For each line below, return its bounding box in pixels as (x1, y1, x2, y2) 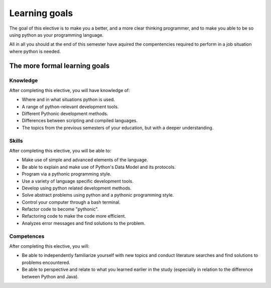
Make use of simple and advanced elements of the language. (22, 157, 148, 163)
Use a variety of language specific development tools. (22, 178, 134, 184)
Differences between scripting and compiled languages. (22, 118, 138, 124)
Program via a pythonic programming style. (22, 171, 111, 177)
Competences (9, 233, 45, 240)
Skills (9, 137, 23, 144)
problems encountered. (22, 259, 70, 265)
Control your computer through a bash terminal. (22, 199, 120, 205)
